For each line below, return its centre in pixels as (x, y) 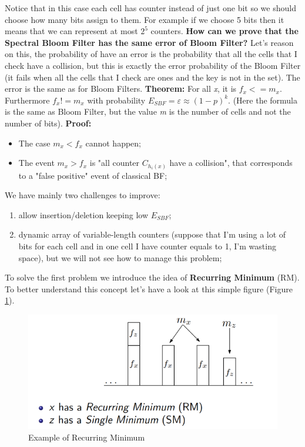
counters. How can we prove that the (224, 31)
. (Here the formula (263, 100)
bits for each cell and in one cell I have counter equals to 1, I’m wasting (147, 246)
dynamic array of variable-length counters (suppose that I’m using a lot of (152, 234)
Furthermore (27, 100)
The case (34, 143)
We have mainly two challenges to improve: (83, 195)
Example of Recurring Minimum (87, 437)
